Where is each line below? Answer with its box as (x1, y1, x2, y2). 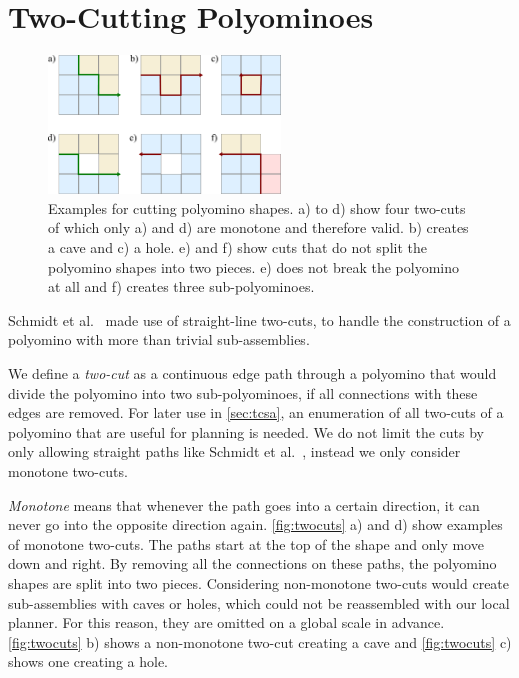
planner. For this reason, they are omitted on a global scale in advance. (8, 612, 445, 633)
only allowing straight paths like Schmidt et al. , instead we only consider (8, 441, 461, 462)
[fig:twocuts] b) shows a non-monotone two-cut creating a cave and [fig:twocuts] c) (8, 631, 512, 652)
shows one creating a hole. (8, 651, 169, 672)
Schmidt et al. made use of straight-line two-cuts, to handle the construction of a (8, 309, 511, 330)
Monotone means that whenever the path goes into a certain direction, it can (8, 494, 480, 515)
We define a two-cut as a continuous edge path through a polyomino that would (8, 363, 497, 383)
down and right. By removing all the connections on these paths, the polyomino (8, 553, 497, 574)
